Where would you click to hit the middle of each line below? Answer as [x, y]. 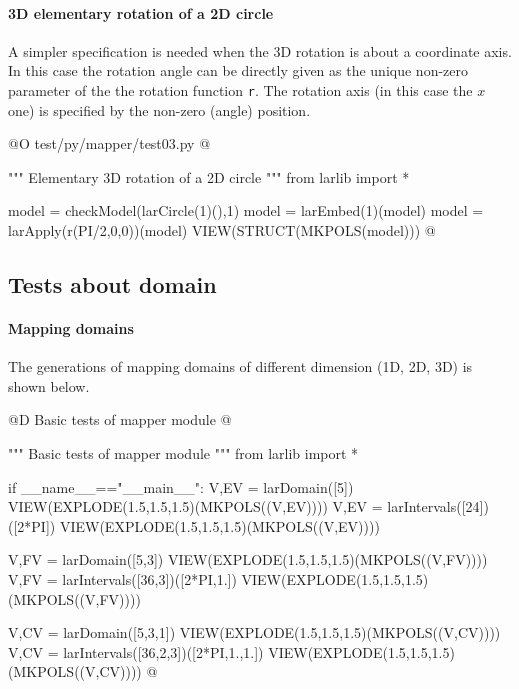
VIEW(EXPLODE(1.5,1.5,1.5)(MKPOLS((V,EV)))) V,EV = [195, 506]
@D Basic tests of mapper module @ [120, 419]
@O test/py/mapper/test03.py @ [109, 143]
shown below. [49, 385]
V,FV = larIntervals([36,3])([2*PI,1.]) [122, 578]
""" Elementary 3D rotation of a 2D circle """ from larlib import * [209, 176]
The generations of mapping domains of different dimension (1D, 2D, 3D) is [240, 366]
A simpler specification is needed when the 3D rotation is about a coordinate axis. [260, 50]
